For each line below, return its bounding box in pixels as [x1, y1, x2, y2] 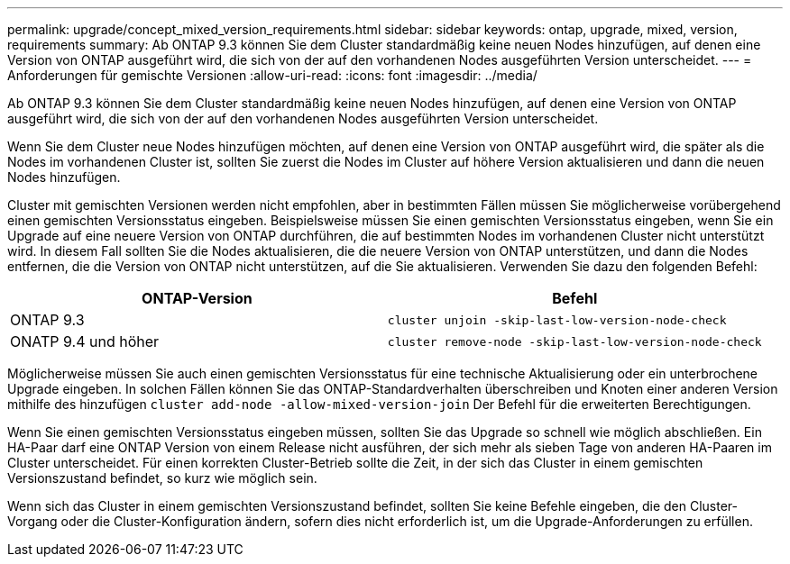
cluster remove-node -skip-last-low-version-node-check [387, 334, 762, 349]
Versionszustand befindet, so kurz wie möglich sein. [7, 470, 317, 486]
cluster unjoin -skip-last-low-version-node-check [387, 313, 727, 327]
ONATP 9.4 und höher [10, 332, 160, 350]
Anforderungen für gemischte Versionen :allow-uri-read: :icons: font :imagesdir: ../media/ [7, 68, 537, 83]
